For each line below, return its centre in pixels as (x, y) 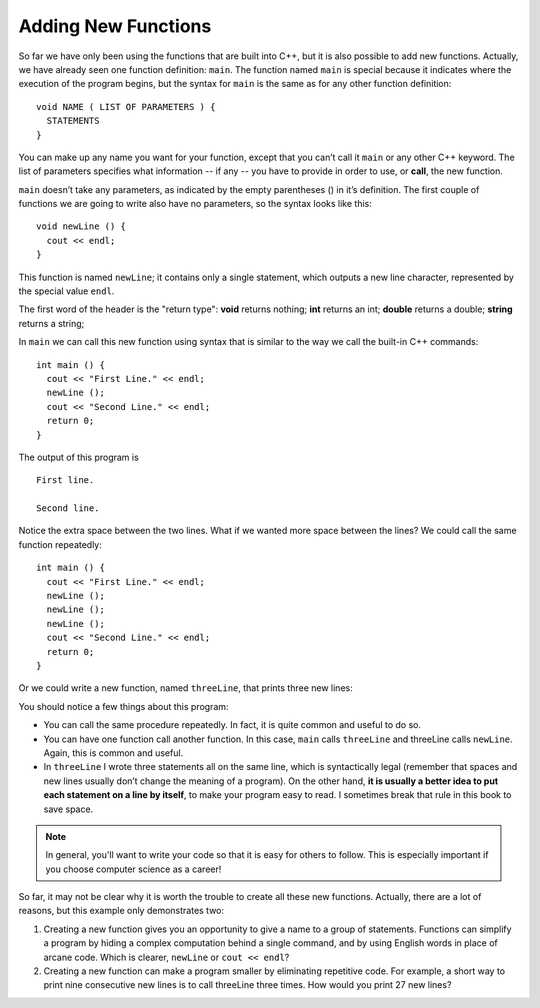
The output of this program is (78, 457)
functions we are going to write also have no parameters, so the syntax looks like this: (195, 204)
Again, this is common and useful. (113, 752)
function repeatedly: (60, 544)
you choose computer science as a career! (133, 869)
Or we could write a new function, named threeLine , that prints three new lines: (186, 688)
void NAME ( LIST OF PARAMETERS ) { (126, 106)
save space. (68, 809)
